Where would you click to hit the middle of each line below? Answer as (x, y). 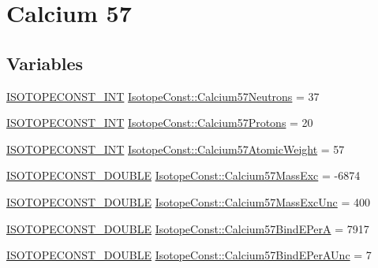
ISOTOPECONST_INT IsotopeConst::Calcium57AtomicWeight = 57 (176, 149)
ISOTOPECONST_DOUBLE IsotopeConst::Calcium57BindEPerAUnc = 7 (189, 255)
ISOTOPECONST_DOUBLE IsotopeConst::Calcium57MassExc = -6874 (183, 175)
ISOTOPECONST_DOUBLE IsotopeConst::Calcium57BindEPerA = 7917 (188, 228)
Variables (45, 63)
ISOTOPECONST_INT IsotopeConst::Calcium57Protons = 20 (160, 123)
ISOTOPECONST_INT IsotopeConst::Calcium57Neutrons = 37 (163, 96)
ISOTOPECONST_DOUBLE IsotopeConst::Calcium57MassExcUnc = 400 (188, 201)
